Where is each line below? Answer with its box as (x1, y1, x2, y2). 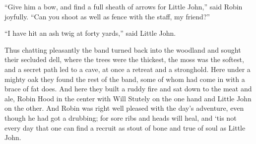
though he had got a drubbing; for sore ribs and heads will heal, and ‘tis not (4, 112, 237, 123)
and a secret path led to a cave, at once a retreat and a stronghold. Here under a (4, 64, 251, 74)
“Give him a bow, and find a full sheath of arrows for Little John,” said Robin (4, 1, 243, 11)
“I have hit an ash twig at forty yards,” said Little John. (4, 28, 176, 38)
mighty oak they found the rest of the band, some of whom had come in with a (4, 73, 245, 84)
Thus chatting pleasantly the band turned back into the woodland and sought (4, 44, 241, 55)
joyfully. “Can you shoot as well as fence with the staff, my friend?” (4, 11, 210, 21)
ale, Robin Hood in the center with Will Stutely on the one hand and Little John (4, 93, 252, 103)
